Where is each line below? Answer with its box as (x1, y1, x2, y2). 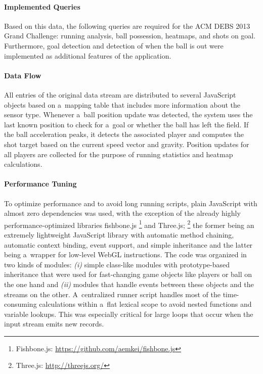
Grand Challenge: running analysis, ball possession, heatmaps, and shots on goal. (4, 30, 256, 41)
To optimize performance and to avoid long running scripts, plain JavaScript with (4, 198, 257, 208)
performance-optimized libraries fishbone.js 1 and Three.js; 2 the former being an (4, 218, 254, 230)
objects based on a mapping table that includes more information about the (4, 99, 241, 110)
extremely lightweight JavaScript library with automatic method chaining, (4, 229, 234, 240)
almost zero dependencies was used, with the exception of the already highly (4, 208, 241, 218)
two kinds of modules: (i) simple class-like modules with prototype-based (4, 259, 230, 269)
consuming (4, 299, 37, 309)
